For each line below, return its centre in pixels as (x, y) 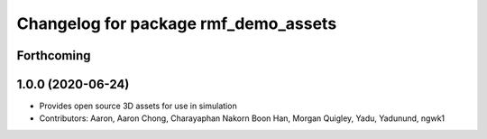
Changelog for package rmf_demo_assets (177, 23)
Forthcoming (54, 56)
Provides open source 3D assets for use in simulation (138, 106)
